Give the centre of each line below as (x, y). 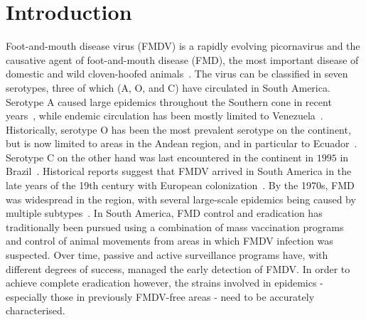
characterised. (36, 310)
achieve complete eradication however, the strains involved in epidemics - (165, 283)
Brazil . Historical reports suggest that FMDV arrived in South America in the (179, 171)
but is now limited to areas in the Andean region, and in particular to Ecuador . (182, 143)
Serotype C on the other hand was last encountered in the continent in (160, 157)
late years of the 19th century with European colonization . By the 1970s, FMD (180, 185)
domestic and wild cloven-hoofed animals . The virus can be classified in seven (177, 74)
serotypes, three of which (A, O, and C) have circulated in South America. (168, 87)
